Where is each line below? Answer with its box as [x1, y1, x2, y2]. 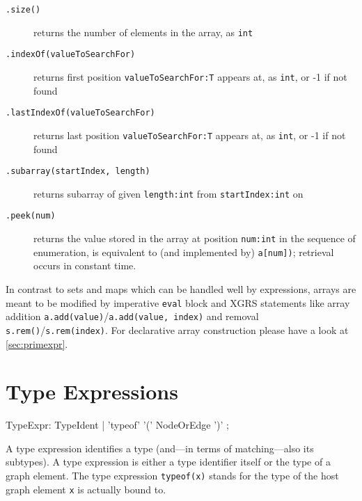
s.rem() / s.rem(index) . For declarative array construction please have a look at [6, 322, 349, 337]
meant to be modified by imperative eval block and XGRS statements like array [6, 295, 350, 310]
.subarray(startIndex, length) [6, 166, 150, 177]
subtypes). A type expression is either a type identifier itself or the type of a [6, 454, 331, 469]
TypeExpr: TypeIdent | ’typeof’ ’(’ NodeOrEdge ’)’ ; [6, 417, 229, 432]
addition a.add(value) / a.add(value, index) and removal [6, 309, 259, 324]
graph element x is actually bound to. [6, 482, 166, 496]
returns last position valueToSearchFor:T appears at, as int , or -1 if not [33, 127, 346, 142]
